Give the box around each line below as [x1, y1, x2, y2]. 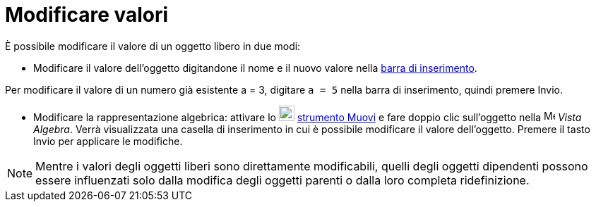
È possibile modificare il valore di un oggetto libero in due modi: [5, 39, 301, 52]
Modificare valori [5, 3, 169, 27]
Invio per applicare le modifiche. [33, 134, 183, 147]
